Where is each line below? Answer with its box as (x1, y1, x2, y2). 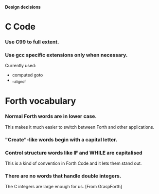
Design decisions (5, 4, 41, 10)
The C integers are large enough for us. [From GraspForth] (5, 184, 123, 190)
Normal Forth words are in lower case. (5, 113, 97, 120)
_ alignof (12, 78, 26, 84)
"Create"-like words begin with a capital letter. (5, 136, 118, 143)
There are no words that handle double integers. (5, 173, 122, 179)
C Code (5, 21, 35, 32)
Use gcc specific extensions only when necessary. (5, 52, 128, 58)
